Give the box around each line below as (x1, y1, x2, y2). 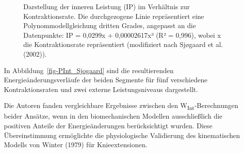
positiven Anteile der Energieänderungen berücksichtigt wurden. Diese (4, 121, 212, 131)
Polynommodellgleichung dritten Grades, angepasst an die (23, 20, 196, 31)
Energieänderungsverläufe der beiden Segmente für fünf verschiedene (4, 75, 208, 85)
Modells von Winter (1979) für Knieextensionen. (4, 139, 147, 150)
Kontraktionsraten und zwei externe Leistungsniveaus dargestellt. (4, 84, 198, 94)
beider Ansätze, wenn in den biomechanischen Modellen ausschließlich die (4, 111, 223, 121)
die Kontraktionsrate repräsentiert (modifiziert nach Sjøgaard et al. (23, 39, 223, 49)
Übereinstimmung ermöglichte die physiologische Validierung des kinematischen (4, 130, 240, 140)
